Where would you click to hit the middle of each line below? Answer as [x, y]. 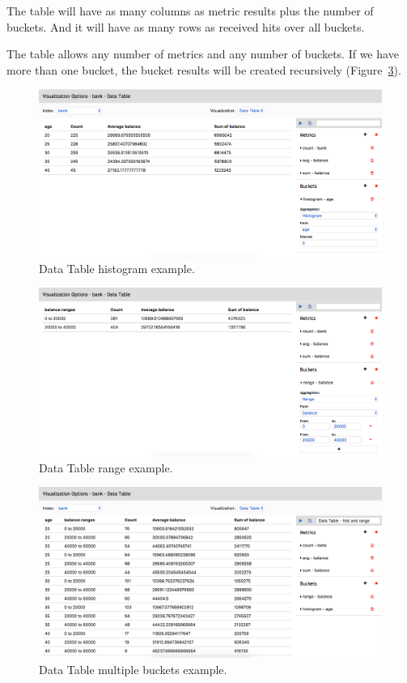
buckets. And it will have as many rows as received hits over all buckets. [186, 26]
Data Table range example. [106, 467]
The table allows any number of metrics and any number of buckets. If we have [203, 54]
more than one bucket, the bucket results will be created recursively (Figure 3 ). [204, 69]
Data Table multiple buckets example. [133, 669]
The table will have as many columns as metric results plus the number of [190, 11]
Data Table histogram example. [117, 268]
